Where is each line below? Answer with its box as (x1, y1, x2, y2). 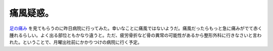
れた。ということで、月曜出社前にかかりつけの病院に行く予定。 (9, 39, 143, 45)
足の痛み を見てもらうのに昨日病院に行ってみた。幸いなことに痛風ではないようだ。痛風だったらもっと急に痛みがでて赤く (9, 25, 262, 31)
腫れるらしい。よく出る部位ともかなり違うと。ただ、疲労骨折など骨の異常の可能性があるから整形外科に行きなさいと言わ (9, 32, 262, 38)
